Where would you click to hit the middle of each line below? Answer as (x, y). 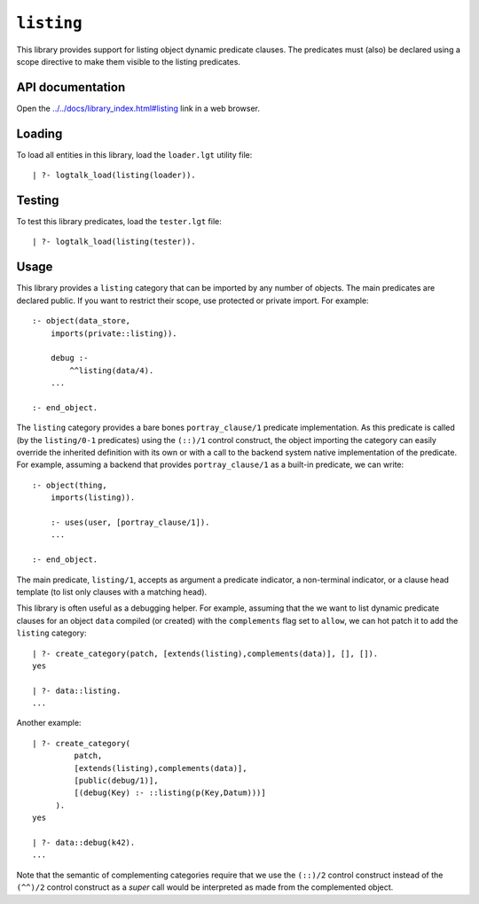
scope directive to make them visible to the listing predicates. (129, 61)
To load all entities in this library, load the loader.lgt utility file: (134, 154)
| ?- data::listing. (77, 690)
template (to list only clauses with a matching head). (112, 592)
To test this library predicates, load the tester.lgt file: (119, 222)
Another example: (49, 723)
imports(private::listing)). (114, 333)
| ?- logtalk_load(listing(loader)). (114, 175)
